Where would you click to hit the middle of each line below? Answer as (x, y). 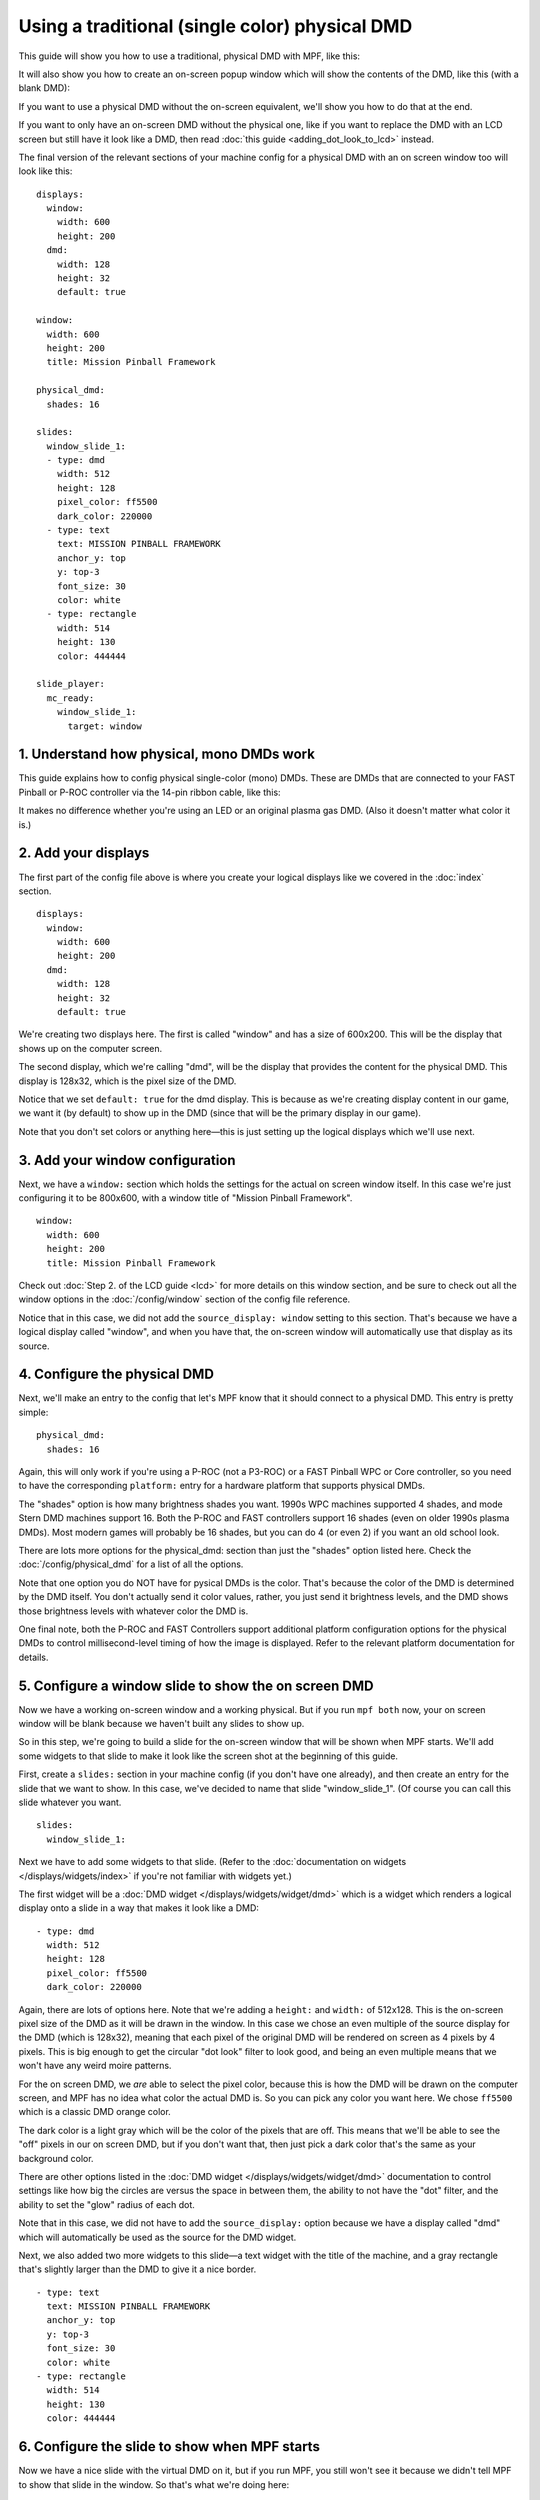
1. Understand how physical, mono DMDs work (166, 754)
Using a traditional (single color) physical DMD (215, 26)
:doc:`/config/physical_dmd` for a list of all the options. (131, 1564)
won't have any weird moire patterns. (95, 2066)
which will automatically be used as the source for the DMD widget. (157, 2237)
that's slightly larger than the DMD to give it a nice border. (137, 2269)
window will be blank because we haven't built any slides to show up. (161, 1724)
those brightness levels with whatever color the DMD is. (133, 1611)
